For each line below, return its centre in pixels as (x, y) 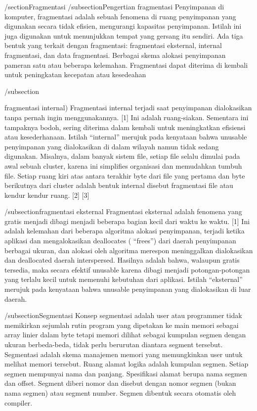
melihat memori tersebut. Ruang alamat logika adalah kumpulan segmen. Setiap (127, 364)
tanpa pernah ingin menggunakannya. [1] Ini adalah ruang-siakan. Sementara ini (127, 117)
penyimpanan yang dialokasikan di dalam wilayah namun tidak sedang (112, 146)
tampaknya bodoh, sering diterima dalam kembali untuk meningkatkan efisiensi (125, 127)
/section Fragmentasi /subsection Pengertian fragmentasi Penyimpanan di (114, 6)
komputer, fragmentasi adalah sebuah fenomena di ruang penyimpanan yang (120, 16)
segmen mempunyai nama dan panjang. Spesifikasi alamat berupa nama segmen (126, 373)
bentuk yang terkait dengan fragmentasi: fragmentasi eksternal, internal (113, 45)
